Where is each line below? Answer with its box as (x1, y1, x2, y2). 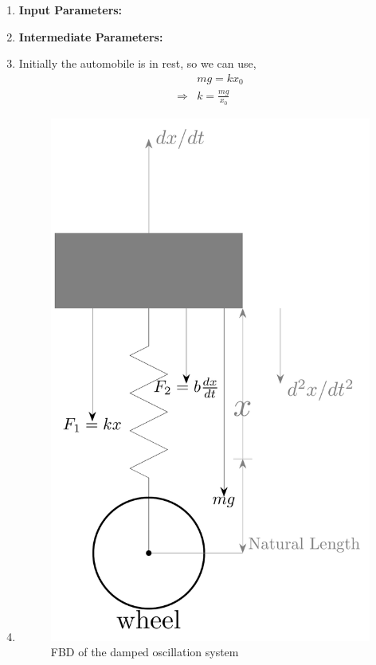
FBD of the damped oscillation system (50, 643, 239, 660)
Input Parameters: (18, 2, 123, 18)
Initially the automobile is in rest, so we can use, (18, 55, 257, 72)
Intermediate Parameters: (18, 28, 163, 45)
